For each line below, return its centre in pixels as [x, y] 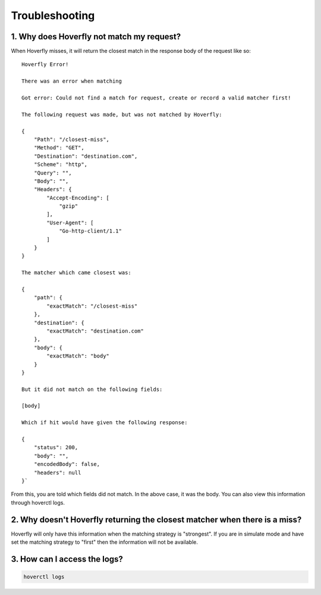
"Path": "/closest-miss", [72, 139]
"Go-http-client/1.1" [90, 231]
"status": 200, [56, 447]
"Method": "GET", [59, 148]
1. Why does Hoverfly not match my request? [96, 37]
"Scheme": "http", [61, 165]
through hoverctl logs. [38, 502]
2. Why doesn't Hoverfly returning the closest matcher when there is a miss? [156, 520]
